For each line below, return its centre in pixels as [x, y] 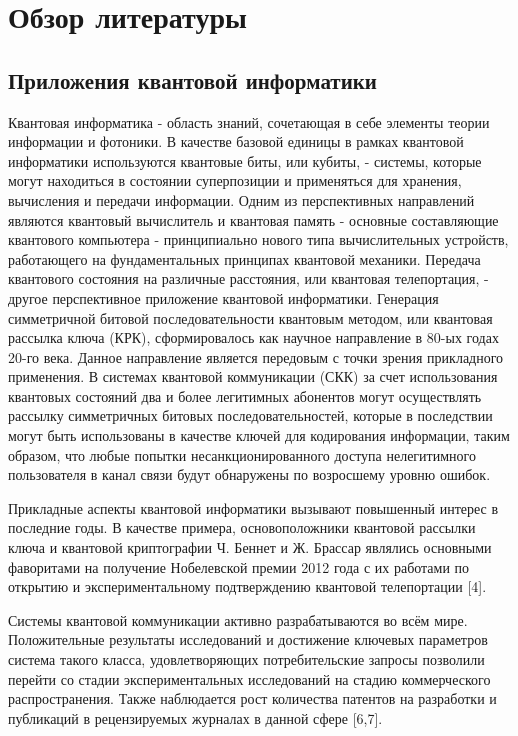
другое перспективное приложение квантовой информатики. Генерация [223, 297]
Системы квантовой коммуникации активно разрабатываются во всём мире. [238, 619]
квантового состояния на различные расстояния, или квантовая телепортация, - [248, 278]
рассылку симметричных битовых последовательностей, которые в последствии [250, 415]
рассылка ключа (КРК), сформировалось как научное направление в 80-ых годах [253, 337]
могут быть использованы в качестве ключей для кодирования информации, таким [259, 435]
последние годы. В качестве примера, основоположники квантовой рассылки [242, 527]
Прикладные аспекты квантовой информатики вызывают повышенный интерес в [253, 507]
